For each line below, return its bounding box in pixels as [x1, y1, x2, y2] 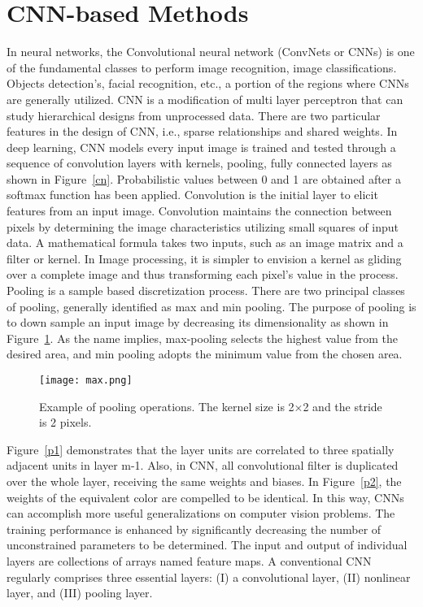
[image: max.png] [39, 375, 133, 386]
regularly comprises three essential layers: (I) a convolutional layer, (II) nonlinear [7, 568, 411, 585]
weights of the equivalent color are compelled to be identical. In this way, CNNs [7, 488, 404, 505]
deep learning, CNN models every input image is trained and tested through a [7, 138, 396, 155]
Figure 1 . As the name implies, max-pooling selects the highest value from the [7, 329, 398, 346]
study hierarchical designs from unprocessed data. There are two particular [7, 106, 381, 124]
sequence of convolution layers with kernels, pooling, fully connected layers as [7, 154, 392, 171]
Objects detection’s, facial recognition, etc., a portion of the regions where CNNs [7, 75, 409, 92]
